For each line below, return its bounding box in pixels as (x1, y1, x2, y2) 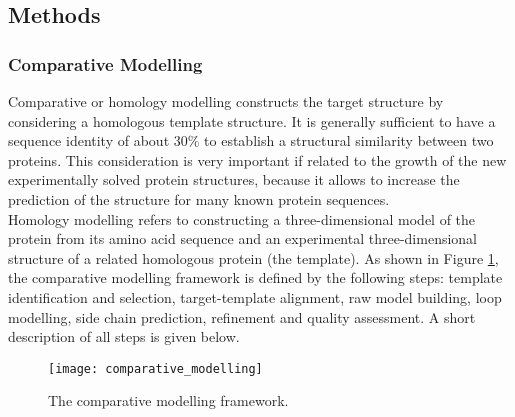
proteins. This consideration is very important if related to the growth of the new (8, 149, 507, 170)
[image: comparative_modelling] (48, 361, 263, 376)
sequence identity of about (8, 130, 170, 151)
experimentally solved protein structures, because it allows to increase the (8, 169, 460, 190)
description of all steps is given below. (8, 326, 240, 347)
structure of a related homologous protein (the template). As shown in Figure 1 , (8, 247, 499, 268)
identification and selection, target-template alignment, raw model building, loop (8, 286, 502, 307)
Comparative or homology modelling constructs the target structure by (8, 91, 444, 111)
